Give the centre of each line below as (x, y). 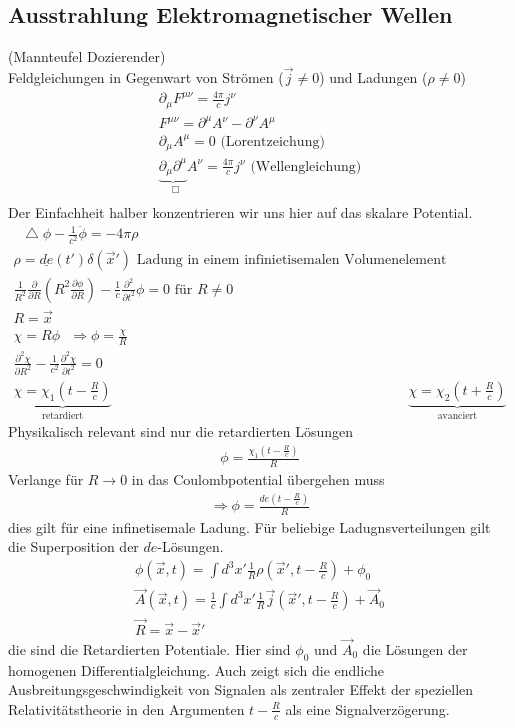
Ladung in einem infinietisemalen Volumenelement (291, 259)
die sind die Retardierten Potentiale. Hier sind (149, 648)
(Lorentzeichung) (272, 141)
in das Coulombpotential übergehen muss (258, 479)
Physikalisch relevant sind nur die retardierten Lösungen (181, 431)
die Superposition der (73, 546)
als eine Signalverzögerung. (367, 708)
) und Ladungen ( (373, 77)
